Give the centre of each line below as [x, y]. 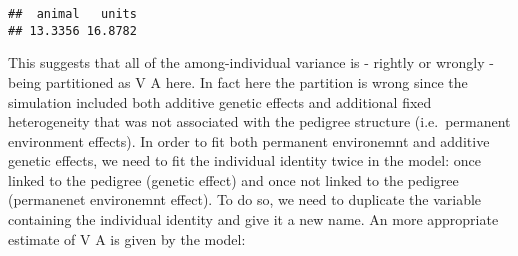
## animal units [72, 14]
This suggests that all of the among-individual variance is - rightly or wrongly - [251, 62]
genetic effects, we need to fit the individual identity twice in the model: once [244, 160]
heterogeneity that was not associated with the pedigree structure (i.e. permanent [259, 121]
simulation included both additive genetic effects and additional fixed [220, 101]
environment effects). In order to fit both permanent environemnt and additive [249, 140]
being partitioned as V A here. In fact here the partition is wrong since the [238, 81]
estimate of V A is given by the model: [127, 238]
